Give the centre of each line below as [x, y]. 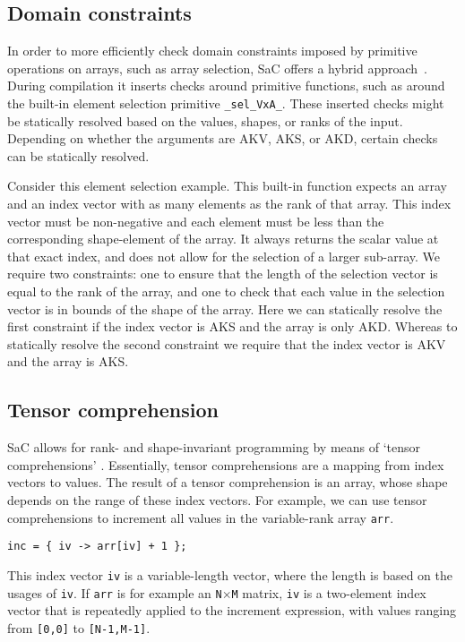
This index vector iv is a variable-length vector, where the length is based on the [230, 574]
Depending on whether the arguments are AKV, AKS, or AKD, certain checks [223, 138]
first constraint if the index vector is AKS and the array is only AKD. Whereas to [232, 326]
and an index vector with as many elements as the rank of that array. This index [229, 204]
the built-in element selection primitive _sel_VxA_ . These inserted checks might [226, 103]
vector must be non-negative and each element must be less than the [196, 221]
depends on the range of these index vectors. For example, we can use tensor [217, 499]
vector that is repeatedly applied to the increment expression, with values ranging [232, 610]
